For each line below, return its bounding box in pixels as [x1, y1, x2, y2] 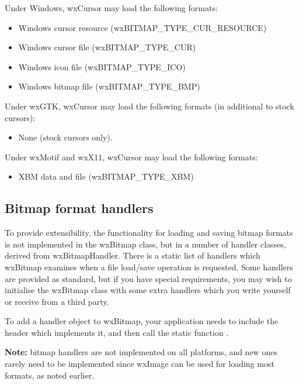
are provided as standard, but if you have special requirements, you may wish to [5, 272, 292, 284]
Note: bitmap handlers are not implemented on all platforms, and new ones [5, 346, 277, 358]
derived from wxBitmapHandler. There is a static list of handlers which [5, 249, 260, 262]
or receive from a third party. [5, 295, 109, 307]
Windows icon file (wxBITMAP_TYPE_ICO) [18, 60, 186, 73]
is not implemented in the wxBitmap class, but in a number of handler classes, [5, 238, 286, 250]
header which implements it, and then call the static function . [5, 326, 229, 338]
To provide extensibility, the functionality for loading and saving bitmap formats [5, 226, 293, 239]
